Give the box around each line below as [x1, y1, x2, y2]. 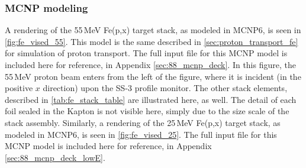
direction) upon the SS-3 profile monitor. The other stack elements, [43, 82, 288, 94]
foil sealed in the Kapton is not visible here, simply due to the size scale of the [5, 105, 289, 117]
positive [5, 82, 33, 94]
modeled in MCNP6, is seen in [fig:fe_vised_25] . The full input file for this [5, 128, 277, 140]
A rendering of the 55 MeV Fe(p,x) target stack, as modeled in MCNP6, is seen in [5, 24, 301, 36]
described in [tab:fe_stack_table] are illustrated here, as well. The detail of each [5, 93, 297, 105]
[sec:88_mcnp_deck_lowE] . [5, 151, 105, 163]
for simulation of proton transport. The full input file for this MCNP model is [5, 47, 288, 59]
